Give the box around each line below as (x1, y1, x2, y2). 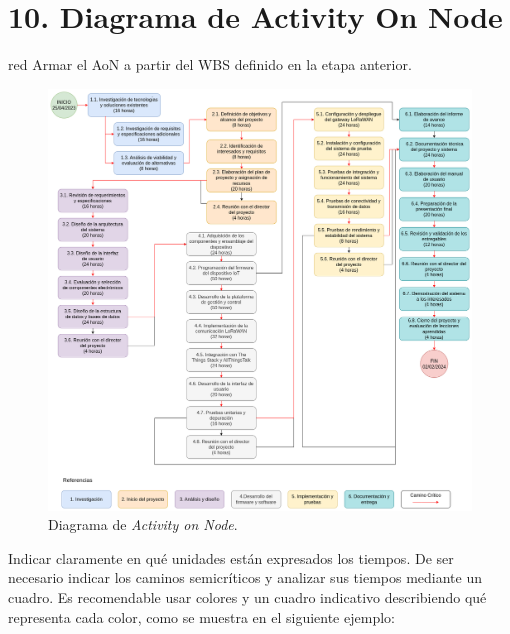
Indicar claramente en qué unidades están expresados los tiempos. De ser (8, 547, 454, 568)
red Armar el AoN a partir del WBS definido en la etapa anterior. (8, 54, 412, 75)
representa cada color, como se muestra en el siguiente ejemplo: (8, 606, 395, 627)
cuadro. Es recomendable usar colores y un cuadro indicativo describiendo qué (8, 587, 487, 608)
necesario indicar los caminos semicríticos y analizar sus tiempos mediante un (8, 567, 482, 588)
